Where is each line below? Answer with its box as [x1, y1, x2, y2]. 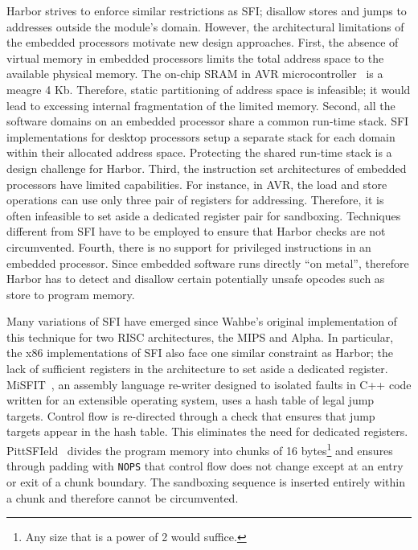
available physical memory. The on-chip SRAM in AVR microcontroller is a [6, 65, 383, 82]
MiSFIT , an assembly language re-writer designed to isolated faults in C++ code [6, 376, 412, 392]
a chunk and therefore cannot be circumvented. [6, 489, 239, 506]
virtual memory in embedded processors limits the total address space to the [6, 49, 384, 66]
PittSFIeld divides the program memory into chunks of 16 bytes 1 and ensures [6, 440, 393, 458]
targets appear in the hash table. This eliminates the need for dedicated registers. [6, 423, 408, 440]
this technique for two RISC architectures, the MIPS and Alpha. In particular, [6, 328, 394, 345]
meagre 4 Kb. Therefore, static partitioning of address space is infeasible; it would [6, 80, 411, 97]
